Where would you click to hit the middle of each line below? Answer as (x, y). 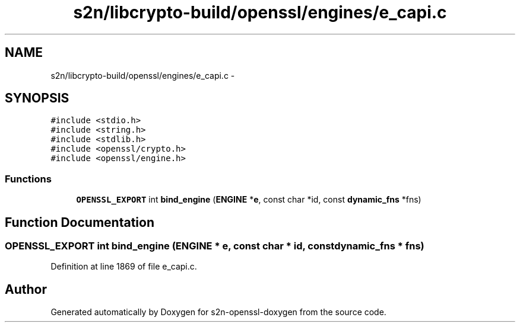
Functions (28, 179)
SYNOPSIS (37, 98)
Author (26, 289)
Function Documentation (80, 222)
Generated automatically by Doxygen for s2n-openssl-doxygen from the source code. (218, 312)
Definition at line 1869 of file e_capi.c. (124, 267)
